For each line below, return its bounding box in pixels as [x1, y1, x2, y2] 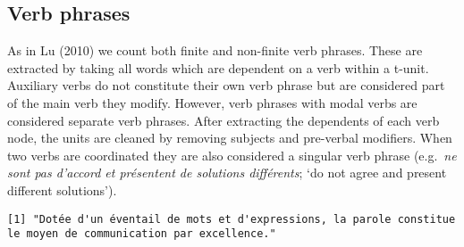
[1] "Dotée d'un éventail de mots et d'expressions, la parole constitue [7, 212, 456, 226]
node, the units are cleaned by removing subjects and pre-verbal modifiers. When [7, 128, 452, 147]
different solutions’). [7, 180, 117, 199]
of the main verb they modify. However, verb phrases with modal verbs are [7, 93, 418, 111]
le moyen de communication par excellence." [7, 227, 276, 241]
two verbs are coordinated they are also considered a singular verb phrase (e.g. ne [7, 145, 457, 164]
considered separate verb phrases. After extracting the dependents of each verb [7, 111, 440, 129]
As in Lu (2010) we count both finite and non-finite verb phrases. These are [7, 41, 423, 60]
